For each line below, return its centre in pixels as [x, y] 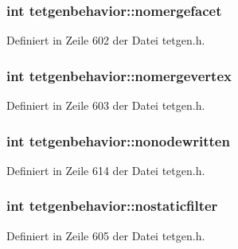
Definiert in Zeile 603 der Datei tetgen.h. [106, 105]
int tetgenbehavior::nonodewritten [118, 140]
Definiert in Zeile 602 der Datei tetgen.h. [106, 40]
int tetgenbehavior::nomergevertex [119, 75]
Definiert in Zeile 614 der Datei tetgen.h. [106, 170]
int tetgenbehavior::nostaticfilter [112, 206]
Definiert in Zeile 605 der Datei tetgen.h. [106, 235]
